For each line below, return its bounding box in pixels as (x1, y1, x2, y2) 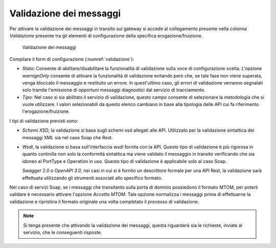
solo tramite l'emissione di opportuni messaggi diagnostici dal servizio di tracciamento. (22, 87, 205, 93)
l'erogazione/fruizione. (22, 108, 70, 115)
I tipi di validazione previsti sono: (9, 118, 79, 124)
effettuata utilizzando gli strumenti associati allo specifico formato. (22, 175, 163, 181)
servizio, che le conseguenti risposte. (23, 229, 102, 235)
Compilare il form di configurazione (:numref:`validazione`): (9, 56, 134, 62)
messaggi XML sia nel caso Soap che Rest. (22, 134, 113, 140)
